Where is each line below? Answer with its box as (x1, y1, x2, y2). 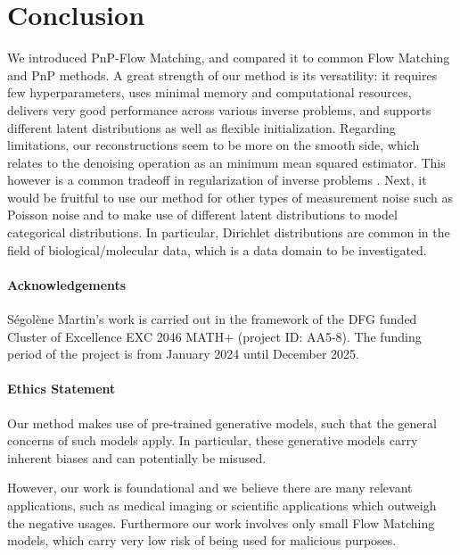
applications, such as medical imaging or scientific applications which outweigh (7, 496, 437, 514)
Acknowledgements (7, 275, 127, 294)
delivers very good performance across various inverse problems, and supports (7, 100, 431, 119)
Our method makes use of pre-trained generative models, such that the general (7, 413, 437, 432)
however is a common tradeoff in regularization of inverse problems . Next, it (7, 170, 427, 189)
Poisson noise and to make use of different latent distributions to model (7, 205, 398, 224)
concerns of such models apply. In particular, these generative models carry (7, 431, 418, 450)
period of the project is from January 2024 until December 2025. (7, 344, 360, 363)
